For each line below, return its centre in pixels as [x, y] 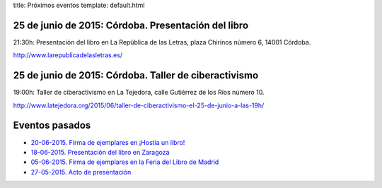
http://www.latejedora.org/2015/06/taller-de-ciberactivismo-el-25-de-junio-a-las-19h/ [139, 105]
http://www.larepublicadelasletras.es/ [68, 55]
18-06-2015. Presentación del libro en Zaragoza [100, 152]
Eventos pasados [52, 125]
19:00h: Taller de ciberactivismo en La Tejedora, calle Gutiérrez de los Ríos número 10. [139, 93]
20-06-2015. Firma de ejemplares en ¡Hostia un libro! [108, 142]
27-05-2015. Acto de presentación [81, 172]
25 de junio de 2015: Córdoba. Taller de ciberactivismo [136, 75]
